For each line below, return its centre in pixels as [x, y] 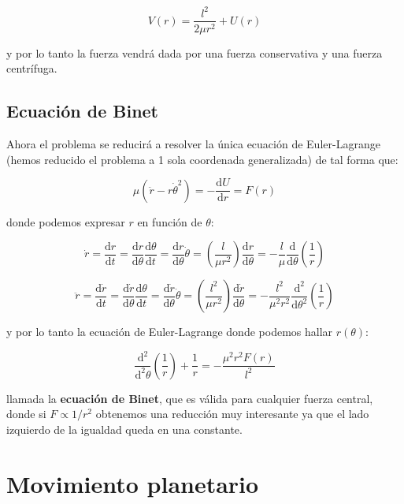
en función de [170, 221]
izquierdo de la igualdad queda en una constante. [124, 429]
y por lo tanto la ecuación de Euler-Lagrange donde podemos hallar [170, 332]
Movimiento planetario [133, 483]
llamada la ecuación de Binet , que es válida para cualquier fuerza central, [190, 398]
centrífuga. [32, 68]
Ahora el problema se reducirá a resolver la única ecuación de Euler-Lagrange [193, 143]
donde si [26, 414]
